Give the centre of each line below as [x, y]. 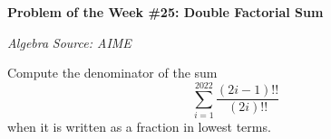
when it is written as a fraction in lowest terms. [139, 126]
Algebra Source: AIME [69, 42]
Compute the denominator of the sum [112, 73]
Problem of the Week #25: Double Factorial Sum [165, 12]
